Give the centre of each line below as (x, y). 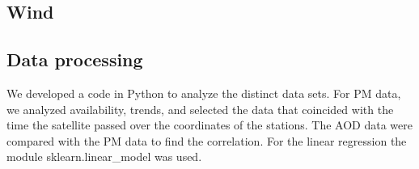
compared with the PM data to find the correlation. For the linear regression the (207, 140)
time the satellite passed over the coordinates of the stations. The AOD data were (209, 125)
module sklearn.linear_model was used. (104, 156)
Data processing (75, 59)
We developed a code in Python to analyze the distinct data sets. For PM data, (204, 93)
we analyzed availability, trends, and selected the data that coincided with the (200, 109)
